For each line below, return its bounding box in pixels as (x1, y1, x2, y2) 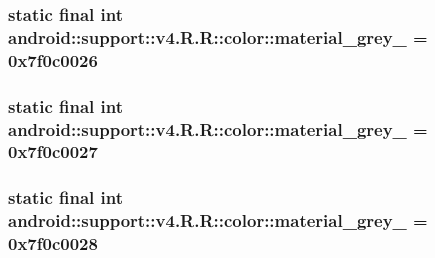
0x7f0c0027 (8, 139, 98, 164)
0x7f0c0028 (8, 231, 98, 256)
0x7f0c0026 (8, 47, 98, 72)
